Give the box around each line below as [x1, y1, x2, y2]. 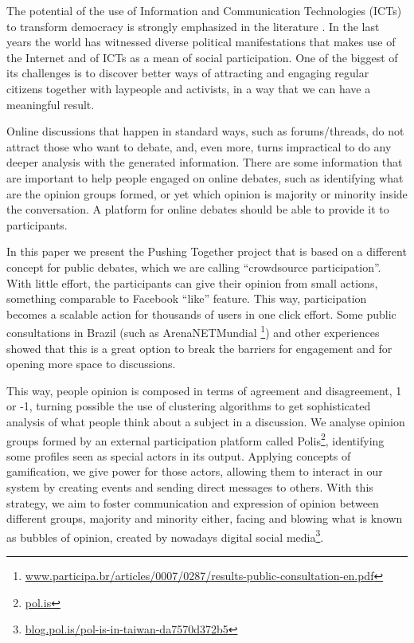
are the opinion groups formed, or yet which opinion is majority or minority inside [6, 185, 408, 202]
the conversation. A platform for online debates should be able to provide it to [6, 201, 389, 218]
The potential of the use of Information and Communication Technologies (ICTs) [6, 2, 402, 18]
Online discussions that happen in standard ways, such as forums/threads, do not [6, 123, 404, 139]
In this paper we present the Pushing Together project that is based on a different [6, 243, 407, 260]
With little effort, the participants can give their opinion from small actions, [6, 274, 378, 291]
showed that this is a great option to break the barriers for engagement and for [6, 339, 393, 356]
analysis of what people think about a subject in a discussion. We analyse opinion [6, 413, 405, 429]
